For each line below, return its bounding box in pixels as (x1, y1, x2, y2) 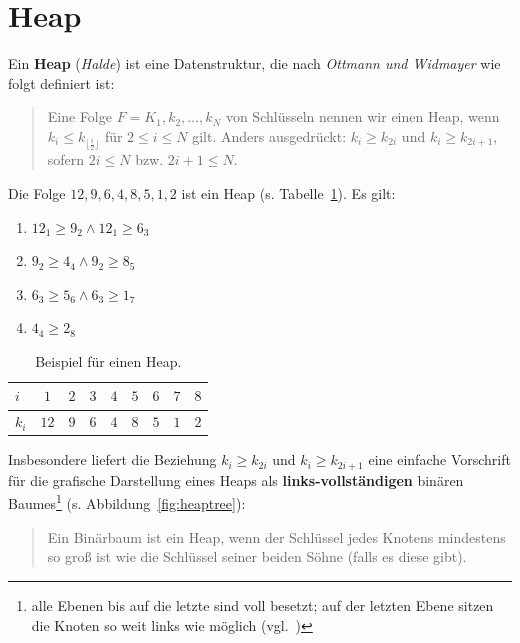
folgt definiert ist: (8, 72, 115, 93)
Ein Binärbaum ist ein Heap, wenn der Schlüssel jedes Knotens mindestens (47, 526, 506, 547)
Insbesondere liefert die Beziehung (8, 449, 217, 470)
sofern (47, 149, 85, 170)
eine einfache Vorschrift (368, 449, 511, 470)
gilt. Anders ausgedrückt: (192, 125, 347, 146)
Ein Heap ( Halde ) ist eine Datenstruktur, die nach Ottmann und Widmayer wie (8, 53, 501, 74)
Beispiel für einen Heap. (35, 350, 182, 371)
